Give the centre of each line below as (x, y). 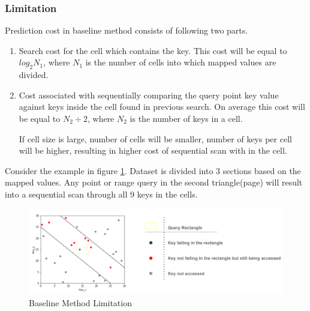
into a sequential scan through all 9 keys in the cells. (101, 194)
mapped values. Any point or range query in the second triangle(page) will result (154, 182)
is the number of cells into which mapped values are (181, 62)
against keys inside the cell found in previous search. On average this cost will (162, 107)
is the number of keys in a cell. (186, 118)
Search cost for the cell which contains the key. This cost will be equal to (153, 50)
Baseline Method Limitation (80, 302)
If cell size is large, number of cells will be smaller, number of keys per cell (155, 138)
